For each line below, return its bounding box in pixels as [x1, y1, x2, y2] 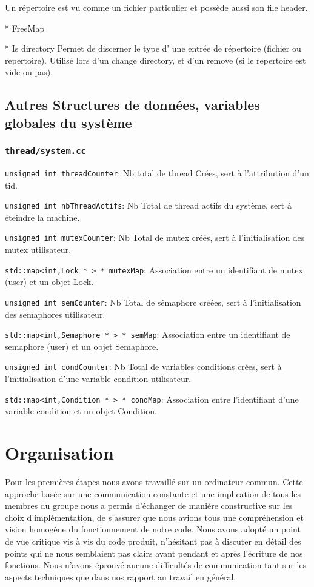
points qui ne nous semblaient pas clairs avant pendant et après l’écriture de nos [5, 546, 303, 559]
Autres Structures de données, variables [5, 95, 260, 114]
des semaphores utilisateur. [5, 307, 105, 320]
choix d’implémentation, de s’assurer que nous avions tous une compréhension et [5, 511, 304, 523]
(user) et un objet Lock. [5, 275, 94, 288]
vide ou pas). [5, 65, 53, 78]
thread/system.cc [5, 146, 86, 156]
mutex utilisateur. [5, 243, 72, 256]
